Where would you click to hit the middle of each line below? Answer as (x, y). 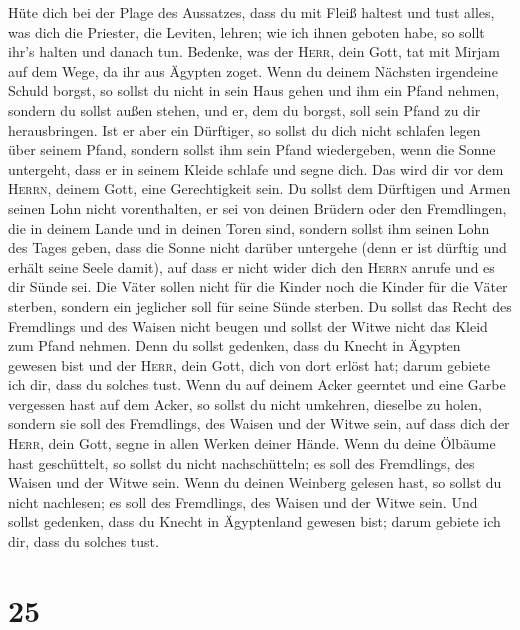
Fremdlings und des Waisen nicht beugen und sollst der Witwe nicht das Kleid (248, 325)
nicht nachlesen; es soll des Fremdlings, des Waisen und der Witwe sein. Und (243, 501)
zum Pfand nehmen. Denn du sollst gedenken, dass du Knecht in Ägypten (234, 345)
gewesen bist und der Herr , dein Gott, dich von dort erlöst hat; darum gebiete (249, 364)
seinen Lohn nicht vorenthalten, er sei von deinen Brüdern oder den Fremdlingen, (257, 207)
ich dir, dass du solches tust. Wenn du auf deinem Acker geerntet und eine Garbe (257, 384)
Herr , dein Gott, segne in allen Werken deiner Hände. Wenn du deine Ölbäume (252, 443)
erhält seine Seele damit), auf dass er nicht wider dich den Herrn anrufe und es (251, 266)
